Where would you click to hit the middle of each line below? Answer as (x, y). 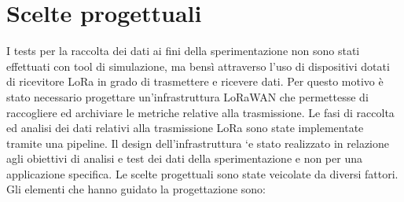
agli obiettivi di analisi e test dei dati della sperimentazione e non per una (184, 158)
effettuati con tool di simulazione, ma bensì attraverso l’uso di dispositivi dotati (198, 66)
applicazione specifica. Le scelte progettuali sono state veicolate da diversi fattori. (202, 173)
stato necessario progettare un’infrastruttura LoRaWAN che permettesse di (187, 96)
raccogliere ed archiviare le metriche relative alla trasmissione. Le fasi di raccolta (200, 112)
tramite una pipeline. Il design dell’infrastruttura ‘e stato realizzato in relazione (198, 143)
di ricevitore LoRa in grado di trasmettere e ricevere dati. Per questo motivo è (195, 81)
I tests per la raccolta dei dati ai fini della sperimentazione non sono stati (183, 51)
